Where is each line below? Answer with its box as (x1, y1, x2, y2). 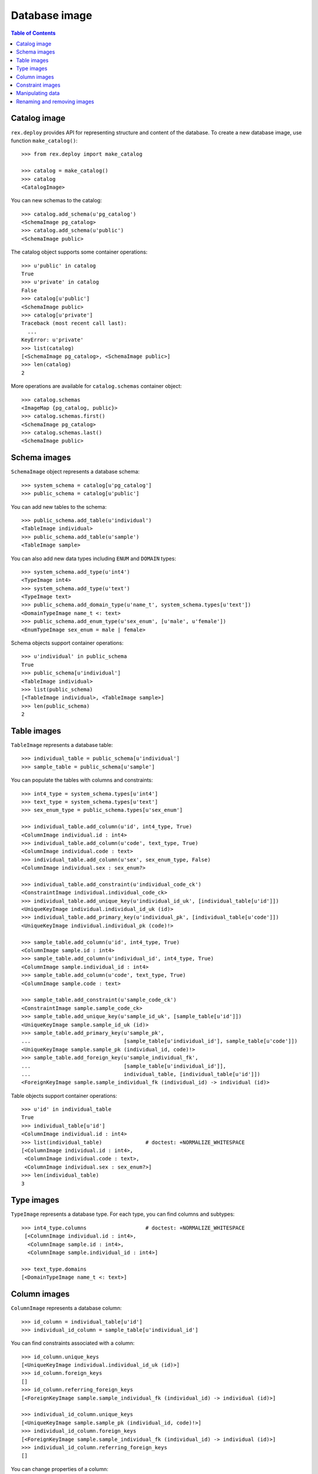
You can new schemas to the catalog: (11, 197, 102, 204)
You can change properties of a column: (11, 1465, 108, 1472)
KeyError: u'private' (21, 337, 84, 343)
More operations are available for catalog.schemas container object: (11, 383, 182, 390)
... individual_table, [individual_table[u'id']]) (21, 1071, 261, 1077)
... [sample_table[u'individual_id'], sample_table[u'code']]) (21, 1038, 298, 1045)
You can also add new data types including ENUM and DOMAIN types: (11, 555, 177, 562)
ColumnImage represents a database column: (11, 1305, 122, 1312)
